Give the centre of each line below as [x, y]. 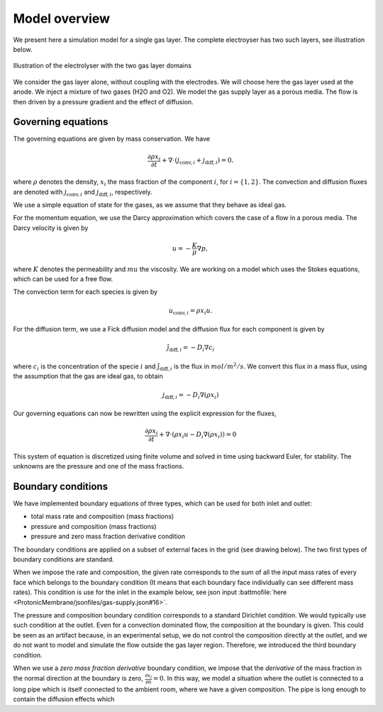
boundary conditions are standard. [64, 559]
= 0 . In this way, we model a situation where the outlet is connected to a [258, 679]
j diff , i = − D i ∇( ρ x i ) [190, 395]
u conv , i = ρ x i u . [190, 311]
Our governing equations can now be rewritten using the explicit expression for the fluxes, [145, 413]
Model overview [61, 18]
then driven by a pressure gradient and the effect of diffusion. [103, 102]
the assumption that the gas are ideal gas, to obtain [88, 376]
